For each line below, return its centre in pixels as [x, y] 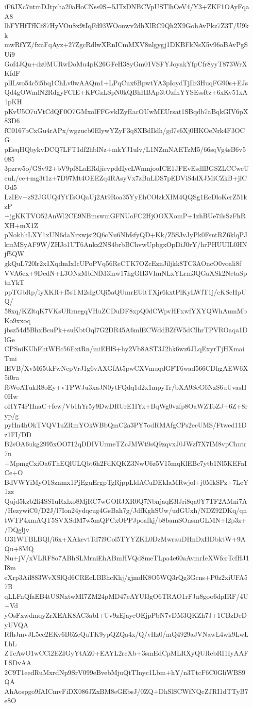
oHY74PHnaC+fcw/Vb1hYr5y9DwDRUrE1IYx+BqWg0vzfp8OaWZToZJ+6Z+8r [126, 405]
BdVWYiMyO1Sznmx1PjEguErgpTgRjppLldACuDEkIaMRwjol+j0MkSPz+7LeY [126, 482]
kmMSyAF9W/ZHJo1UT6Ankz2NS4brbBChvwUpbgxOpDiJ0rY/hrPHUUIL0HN [126, 244]
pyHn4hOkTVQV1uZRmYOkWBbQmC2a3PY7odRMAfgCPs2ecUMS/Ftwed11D [126, 425]
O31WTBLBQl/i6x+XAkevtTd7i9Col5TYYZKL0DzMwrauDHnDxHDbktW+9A [125, 539]
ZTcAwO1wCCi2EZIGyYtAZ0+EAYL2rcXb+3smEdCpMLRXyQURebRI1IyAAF [126, 653]
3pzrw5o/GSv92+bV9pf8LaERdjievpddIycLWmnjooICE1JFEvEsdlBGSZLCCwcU [127, 168]
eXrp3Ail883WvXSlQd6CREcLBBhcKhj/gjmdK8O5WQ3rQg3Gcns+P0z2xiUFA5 [126, 577]
